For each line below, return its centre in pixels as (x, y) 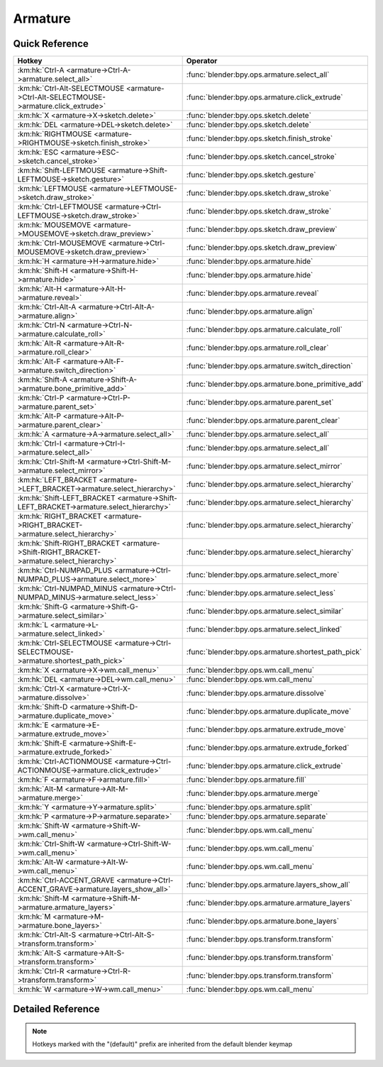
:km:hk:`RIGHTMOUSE (55, 134)
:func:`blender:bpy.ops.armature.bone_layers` (263, 921)
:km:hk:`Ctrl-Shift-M (51, 462)
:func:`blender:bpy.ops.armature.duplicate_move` (269, 712)
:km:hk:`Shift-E (42, 743)
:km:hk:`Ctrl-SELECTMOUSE (65, 643)
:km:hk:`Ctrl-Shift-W (51, 844)
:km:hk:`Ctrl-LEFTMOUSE (60, 207)
